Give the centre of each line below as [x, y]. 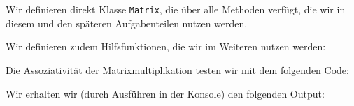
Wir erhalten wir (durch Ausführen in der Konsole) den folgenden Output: [165, 93]
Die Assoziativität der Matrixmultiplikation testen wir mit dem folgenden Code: [177, 70]
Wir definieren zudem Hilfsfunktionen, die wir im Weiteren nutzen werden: [166, 46]
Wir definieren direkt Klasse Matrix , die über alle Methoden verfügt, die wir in [176, 9]
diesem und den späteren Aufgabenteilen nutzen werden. [127, 23]
